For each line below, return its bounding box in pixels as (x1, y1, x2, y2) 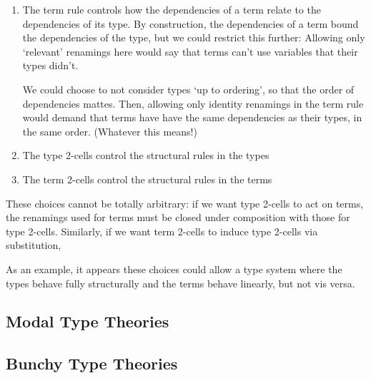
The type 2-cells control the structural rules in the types (22, 148, 269, 163)
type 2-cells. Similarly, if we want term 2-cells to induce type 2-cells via (6, 223, 318, 238)
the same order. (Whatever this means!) (22, 123, 197, 138)
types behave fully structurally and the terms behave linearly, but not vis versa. (6, 275, 355, 290)
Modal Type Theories (6, 310, 169, 332)
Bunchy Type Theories (6, 352, 178, 374)
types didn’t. (22, 58, 79, 73)
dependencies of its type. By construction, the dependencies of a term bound (22, 16, 359, 31)
